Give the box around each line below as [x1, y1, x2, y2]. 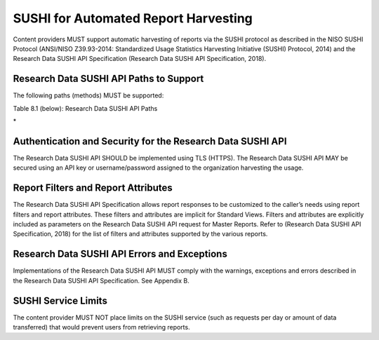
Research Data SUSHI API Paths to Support [13, 73, 204, 85]
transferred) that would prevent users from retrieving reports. [13, 322, 190, 331]
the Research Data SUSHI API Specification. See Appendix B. [13, 276, 189, 285]
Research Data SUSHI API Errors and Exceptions [13, 248, 227, 260]
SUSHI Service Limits [13, 294, 108, 306]
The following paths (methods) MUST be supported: [13, 91, 164, 100]
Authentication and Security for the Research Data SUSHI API [13, 135, 287, 147]
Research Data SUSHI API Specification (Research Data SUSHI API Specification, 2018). [13, 55, 267, 63]
